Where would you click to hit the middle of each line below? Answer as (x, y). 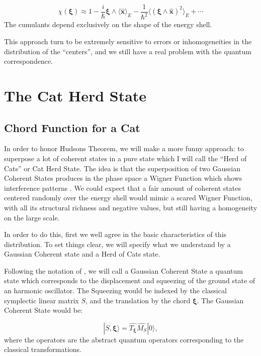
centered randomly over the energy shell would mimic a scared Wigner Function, (128, 198)
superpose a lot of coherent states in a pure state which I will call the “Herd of (125, 158)
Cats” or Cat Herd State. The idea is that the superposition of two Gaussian (122, 168)
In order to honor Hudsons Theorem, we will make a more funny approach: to (124, 148)
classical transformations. (43, 349)
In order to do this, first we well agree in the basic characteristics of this (115, 234)
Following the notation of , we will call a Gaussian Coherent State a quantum (123, 270)
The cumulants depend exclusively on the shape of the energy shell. (108, 24)
